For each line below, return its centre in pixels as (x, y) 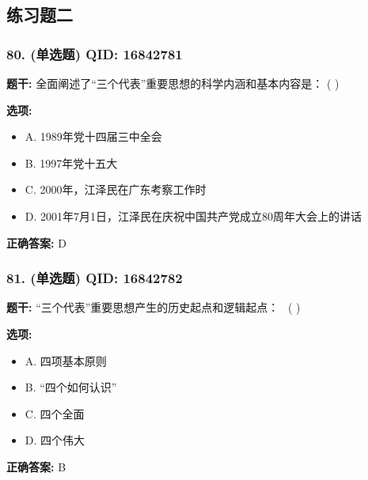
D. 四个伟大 (55, 440)
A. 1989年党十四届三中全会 (93, 136)
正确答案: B (36, 466)
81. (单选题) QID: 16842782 (95, 278)
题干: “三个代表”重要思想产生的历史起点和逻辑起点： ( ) (154, 307)
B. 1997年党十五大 (71, 163)
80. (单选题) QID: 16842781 (95, 53)
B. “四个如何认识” (71, 387)
